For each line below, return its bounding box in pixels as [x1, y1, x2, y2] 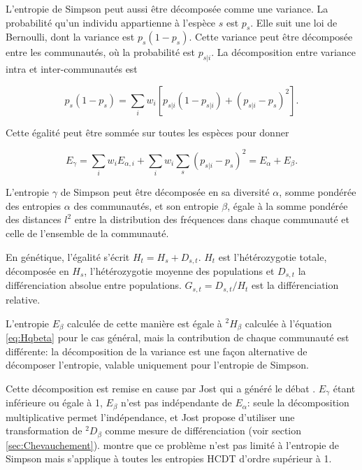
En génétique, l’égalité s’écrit [6, 249, 130, 264]
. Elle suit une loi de [250, 15, 338, 29]
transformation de [6, 423, 82, 438]
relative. [6, 292, 41, 306]
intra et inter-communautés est [6, 62, 138, 76]
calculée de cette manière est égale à [67, 315, 222, 330]
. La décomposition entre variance [211, 45, 356, 59]
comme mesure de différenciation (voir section [105, 423, 302, 438]
